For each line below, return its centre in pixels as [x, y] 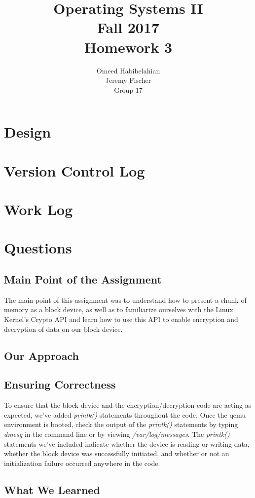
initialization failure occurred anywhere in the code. [82, 463]
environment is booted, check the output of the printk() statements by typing [121, 424]
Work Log [38, 209]
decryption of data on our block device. [63, 329]
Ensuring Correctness [60, 384]
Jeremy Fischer [128, 80]
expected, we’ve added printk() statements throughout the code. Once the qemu [125, 414]
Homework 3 [128, 47]
